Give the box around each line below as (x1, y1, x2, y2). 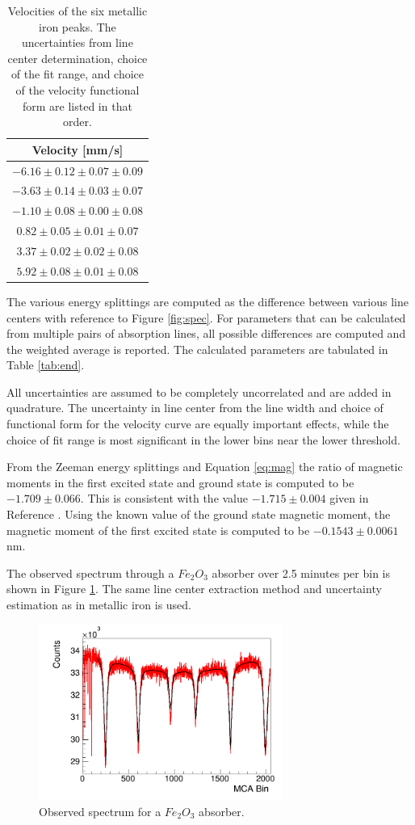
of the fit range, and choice (10, 65, 145, 82)
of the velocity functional (15, 81, 140, 98)
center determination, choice (7, 49, 148, 66)
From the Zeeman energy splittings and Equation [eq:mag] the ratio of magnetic (6, 458, 403, 475)
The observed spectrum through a (6, 564, 174, 581)
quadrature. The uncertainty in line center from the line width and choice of (6, 399, 384, 416)
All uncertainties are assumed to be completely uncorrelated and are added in (6, 383, 392, 400)
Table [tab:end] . (6, 356, 85, 373)
